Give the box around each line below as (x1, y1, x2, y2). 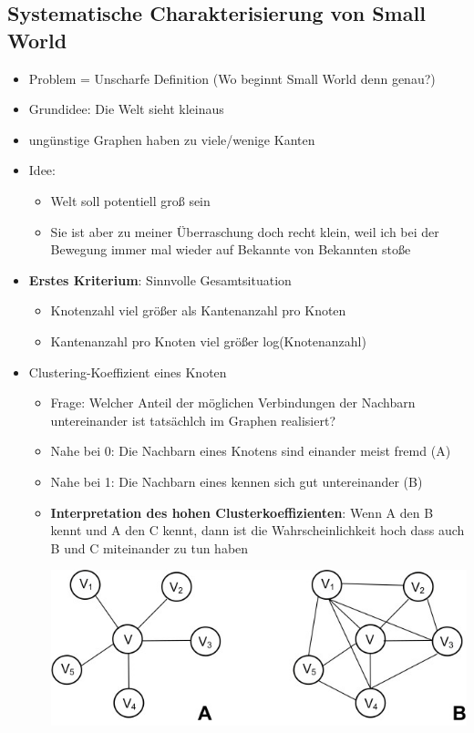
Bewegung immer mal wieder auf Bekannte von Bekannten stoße (50, 240, 411, 259)
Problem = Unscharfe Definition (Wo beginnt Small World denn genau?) (28, 68, 436, 88)
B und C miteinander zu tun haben (50, 538, 249, 557)
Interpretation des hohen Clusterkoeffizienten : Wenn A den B (50, 502, 434, 521)
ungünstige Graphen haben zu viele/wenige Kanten (28, 129, 315, 149)
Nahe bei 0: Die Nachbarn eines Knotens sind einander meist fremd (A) (50, 441, 451, 460)
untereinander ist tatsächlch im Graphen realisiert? (50, 410, 336, 429)
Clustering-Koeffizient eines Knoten (28, 362, 227, 381)
